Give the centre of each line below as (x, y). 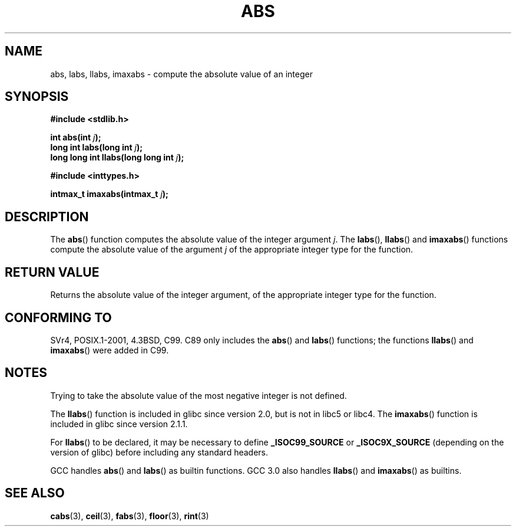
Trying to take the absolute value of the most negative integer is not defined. (199, 395)
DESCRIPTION (47, 217)
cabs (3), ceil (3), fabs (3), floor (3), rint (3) (130, 516)
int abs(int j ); (76, 137)
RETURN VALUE (52, 272)
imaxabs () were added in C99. (110, 350)
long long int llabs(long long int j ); (117, 158)
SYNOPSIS (37, 97)
